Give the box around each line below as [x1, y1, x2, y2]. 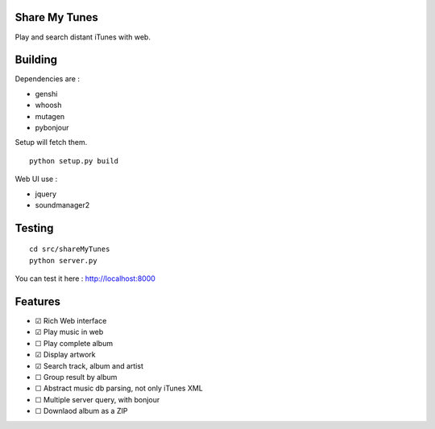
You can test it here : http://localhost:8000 [14, 274, 156, 283]
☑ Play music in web [35, 327, 104, 337]
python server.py [29, 256, 97, 265]
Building [14, 53, 58, 67]
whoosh [35, 101, 62, 110]
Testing [14, 221, 54, 235]
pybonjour [35, 122, 69, 132]
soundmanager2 [35, 200, 90, 209]
